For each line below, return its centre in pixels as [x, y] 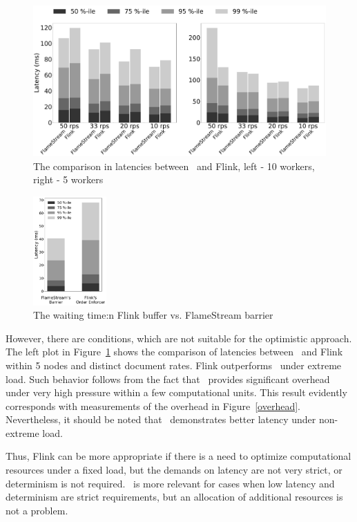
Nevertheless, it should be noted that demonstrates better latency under [161, 419]
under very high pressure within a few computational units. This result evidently [176, 392]
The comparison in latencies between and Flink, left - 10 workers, [174, 166]
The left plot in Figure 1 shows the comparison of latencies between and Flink [174, 352]
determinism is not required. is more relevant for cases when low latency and [170, 483]
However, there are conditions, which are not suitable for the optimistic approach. [179, 338]
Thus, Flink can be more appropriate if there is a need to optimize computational [178, 456]
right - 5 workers [68, 179]
